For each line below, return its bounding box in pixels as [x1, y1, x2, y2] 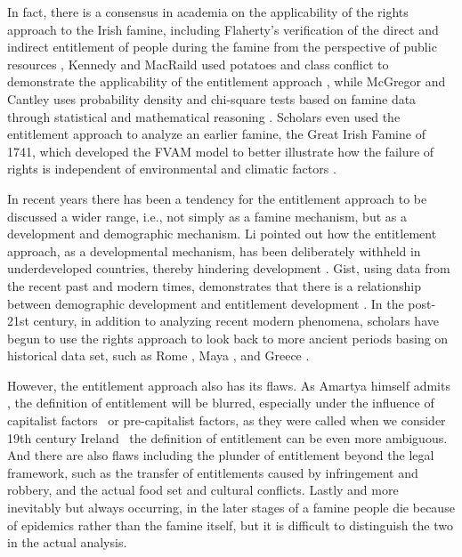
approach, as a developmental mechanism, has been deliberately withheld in [7, 241, 421, 260]
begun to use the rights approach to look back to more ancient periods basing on [7, 328, 449, 347]
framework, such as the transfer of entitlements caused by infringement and [7, 463, 418, 481]
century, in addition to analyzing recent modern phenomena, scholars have [33, 311, 439, 330]
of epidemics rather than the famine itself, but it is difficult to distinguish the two [7, 515, 453, 534]
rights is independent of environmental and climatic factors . [7, 159, 336, 178]
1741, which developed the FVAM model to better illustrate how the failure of [7, 141, 434, 160]
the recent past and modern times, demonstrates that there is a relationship [7, 276, 421, 295]
